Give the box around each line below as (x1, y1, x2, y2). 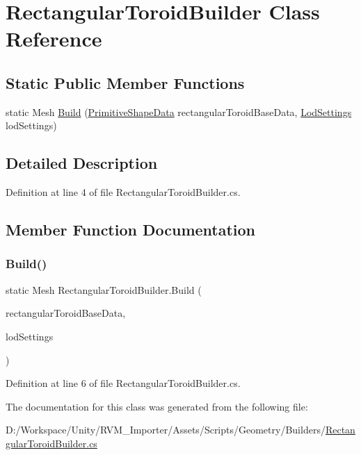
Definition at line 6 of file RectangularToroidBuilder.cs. (6, 376, 241, 390)
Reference (6, 24, 102, 53)
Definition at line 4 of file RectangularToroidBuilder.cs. (6, 185, 241, 199)
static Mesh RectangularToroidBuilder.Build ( (6, 282, 202, 297)
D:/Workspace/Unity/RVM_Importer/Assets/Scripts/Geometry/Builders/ (6, 422, 326, 437)
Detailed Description (6, 152, 158, 174)
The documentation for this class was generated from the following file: (6, 399, 308, 413)
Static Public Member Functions (6, 72, 245, 93)
